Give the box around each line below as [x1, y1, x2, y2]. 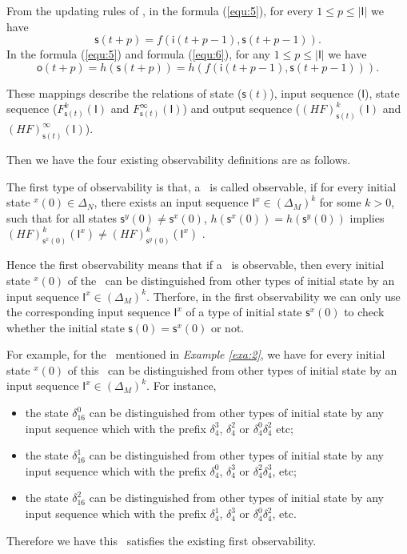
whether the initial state [6, 319, 125, 335]
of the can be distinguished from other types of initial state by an [67, 271, 395, 288]
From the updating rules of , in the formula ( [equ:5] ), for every [6, 2, 313, 18]
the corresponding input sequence [6, 303, 170, 320]
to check [344, 303, 385, 320]
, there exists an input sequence [94, 194, 249, 211]
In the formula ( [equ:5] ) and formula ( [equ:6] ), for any [6, 46, 270, 62]
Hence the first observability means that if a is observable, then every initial [6, 256, 385, 273]
